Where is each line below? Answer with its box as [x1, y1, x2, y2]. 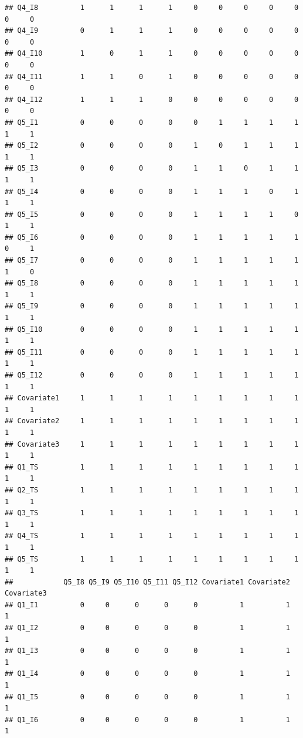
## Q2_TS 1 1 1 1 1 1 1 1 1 [5, 485, 299, 494]
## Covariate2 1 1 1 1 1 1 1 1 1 [5, 417, 299, 426]
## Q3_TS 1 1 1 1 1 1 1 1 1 [5, 509, 299, 518]
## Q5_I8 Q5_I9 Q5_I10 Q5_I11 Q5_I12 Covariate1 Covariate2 [5, 577, 290, 586]
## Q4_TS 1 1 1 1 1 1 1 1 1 [5, 532, 299, 540]
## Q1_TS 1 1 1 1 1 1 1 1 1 [5, 462, 299, 471]
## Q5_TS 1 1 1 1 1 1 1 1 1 [5, 555, 299, 563]
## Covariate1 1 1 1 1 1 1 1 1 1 [5, 394, 299, 403]
